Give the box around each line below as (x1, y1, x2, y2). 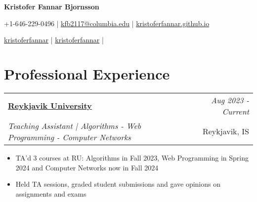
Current (222, 105, 249, 117)
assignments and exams (15, 188, 86, 199)
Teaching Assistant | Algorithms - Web (8, 120, 141, 131)
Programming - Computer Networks (8, 131, 131, 143)
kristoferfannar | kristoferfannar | (4, 35, 104, 45)
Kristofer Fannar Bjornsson (4, 1, 99, 11)
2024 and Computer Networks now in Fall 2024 (15, 162, 159, 172)
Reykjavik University (8, 100, 92, 112)
